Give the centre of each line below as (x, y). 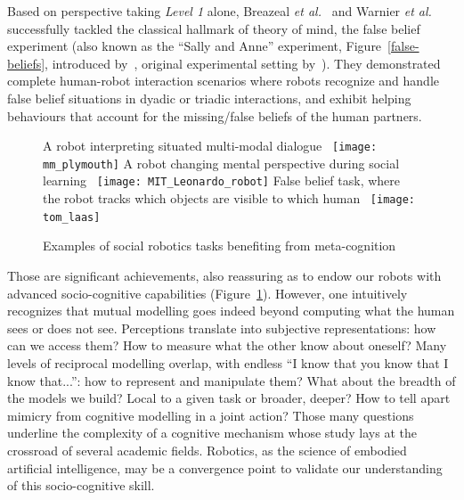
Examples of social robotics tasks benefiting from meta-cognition (220, 246)
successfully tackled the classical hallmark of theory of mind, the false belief (214, 28)
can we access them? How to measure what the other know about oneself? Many (227, 345)
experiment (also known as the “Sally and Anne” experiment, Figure (195, 46)
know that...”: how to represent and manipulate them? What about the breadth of (232, 380)
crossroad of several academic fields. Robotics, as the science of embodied (207, 450)
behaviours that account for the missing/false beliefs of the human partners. (215, 115)
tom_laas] (72, 217)
